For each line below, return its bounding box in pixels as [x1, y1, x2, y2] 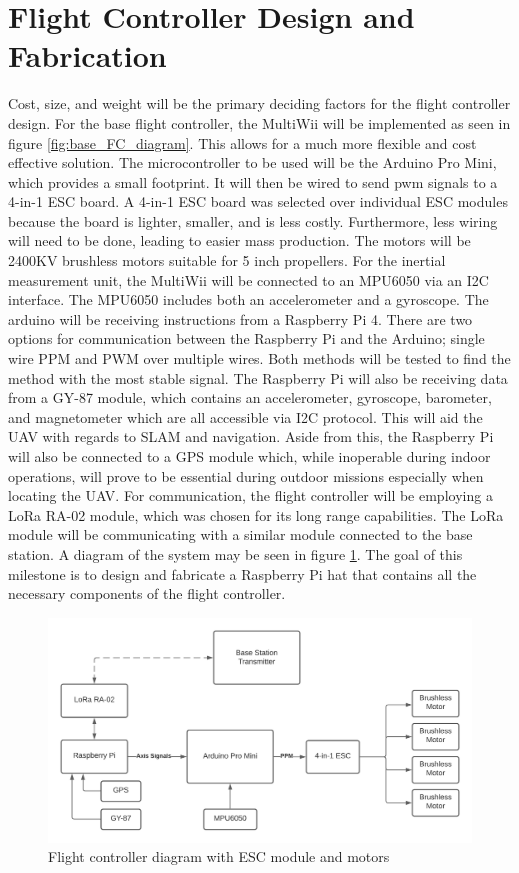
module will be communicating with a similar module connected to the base [8, 524, 473, 545]
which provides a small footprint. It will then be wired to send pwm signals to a [8, 171, 498, 192]
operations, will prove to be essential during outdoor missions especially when [8, 465, 484, 486]
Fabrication [8, 35, 167, 76]
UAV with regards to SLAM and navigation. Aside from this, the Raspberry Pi [8, 426, 494, 447]
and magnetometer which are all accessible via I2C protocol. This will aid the [8, 406, 483, 427]
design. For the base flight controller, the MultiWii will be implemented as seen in [8, 112, 511, 133]
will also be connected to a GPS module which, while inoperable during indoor [8, 446, 491, 466]
